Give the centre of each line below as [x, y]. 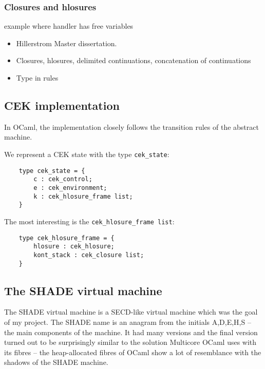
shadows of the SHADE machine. [56, 362]
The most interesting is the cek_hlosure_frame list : [89, 221]
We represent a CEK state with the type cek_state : [87, 154]
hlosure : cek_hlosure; [74, 247]
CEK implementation [62, 105]
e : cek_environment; [70, 188]
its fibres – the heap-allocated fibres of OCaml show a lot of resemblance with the [133, 352]
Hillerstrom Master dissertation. [67, 43]
